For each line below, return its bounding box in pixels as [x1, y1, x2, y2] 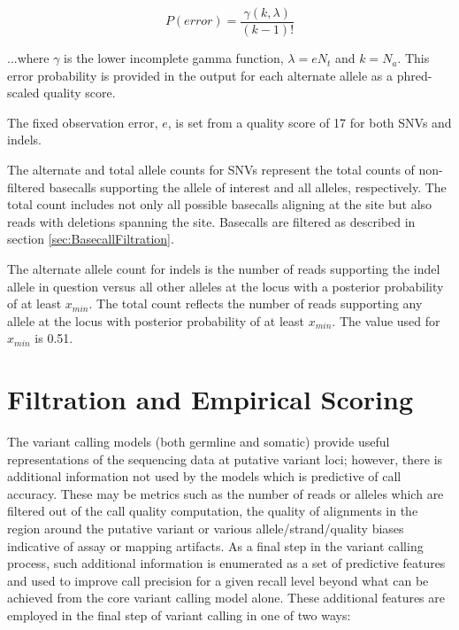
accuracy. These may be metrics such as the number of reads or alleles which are [7, 484, 444, 502]
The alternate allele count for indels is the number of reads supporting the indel [7, 260, 440, 277]
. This [397, 49, 430, 67]
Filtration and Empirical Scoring [7, 381, 414, 417]
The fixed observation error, [7, 113, 158, 131]
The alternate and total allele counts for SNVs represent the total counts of [7, 160, 415, 179]
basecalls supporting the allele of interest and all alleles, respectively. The [49, 177, 447, 196]
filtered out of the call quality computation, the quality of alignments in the [7, 502, 418, 520]
